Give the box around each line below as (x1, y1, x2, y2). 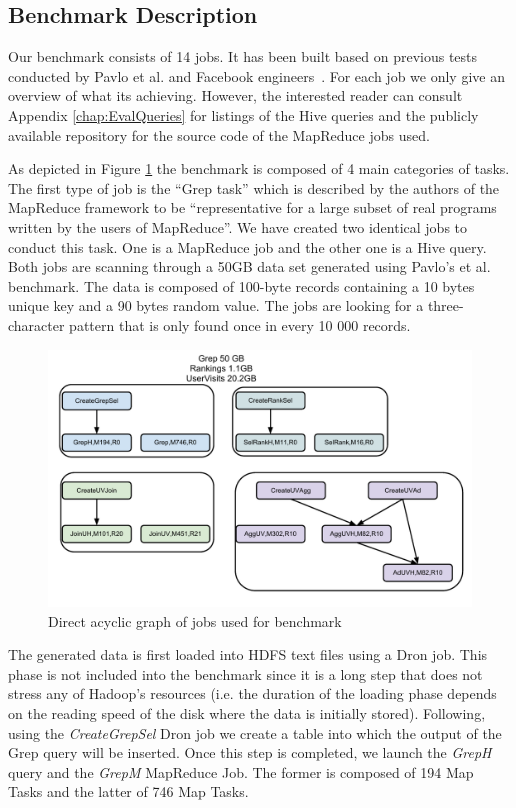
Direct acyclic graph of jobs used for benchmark (48, 610, 342, 631)
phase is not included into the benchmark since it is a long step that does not (8, 663, 483, 684)
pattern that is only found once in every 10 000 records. (69, 314, 411, 335)
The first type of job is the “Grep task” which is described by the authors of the (8, 177, 500, 198)
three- (427, 295, 464, 316)
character (8, 314, 65, 335)
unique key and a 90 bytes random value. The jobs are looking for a (8, 295, 424, 316)
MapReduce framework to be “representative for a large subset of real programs (8, 197, 497, 218)
